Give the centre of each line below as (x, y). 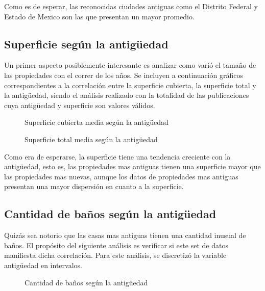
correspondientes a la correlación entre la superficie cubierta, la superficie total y (130, 85)
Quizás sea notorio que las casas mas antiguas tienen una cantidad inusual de (125, 235)
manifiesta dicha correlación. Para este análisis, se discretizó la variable (115, 255)
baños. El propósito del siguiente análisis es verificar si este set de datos (116, 245)
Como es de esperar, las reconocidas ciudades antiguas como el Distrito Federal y (131, 6)
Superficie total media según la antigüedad (91, 139)
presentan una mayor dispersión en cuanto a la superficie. (94, 186)
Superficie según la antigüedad (86, 44)
